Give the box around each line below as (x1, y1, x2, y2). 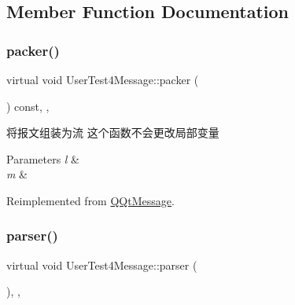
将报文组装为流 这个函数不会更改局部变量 (6, 124, 219, 141)
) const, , (6, 97, 50, 114)
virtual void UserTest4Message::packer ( (6, 72, 199, 87)
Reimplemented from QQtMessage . (6, 192, 175, 208)
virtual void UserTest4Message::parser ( (6, 256, 197, 273)
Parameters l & (6, 150, 80, 167)
